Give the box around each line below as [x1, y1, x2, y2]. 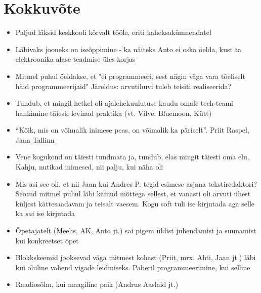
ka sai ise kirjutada [15, 208, 75, 219]
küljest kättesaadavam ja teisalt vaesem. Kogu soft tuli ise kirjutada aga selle [15, 198, 255, 208]
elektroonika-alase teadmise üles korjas [15, 54, 136, 64]
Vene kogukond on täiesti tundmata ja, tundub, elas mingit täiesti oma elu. [15, 151, 249, 162]
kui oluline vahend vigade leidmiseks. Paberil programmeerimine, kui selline [15, 262, 250, 272]
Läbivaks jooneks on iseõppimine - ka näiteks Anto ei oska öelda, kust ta [15, 44, 242, 54]
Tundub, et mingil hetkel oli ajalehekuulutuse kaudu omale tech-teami [15, 98, 234, 108]
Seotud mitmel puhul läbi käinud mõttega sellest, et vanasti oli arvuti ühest [15, 188, 251, 199]
